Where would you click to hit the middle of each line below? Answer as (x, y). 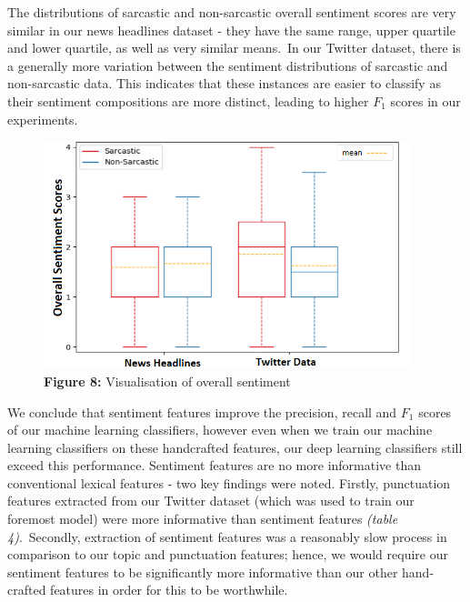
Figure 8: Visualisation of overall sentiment (167, 381)
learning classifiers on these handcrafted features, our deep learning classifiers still (235, 447)
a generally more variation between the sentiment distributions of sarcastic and (228, 65)
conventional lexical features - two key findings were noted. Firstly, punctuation (229, 482)
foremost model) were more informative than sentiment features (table (203, 519)
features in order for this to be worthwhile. (169, 590)
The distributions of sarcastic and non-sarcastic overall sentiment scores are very (232, 12)
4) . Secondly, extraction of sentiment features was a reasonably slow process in (227, 536)
